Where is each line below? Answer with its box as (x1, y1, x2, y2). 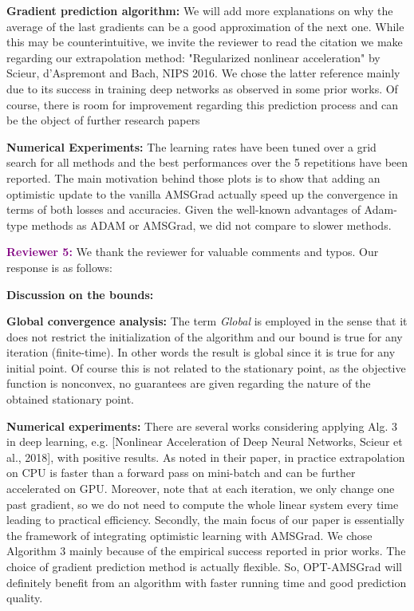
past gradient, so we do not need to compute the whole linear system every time (6, 495, 399, 512)
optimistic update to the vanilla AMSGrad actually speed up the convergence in (6, 185, 398, 202)
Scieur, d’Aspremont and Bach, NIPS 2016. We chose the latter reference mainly (6, 65, 400, 81)
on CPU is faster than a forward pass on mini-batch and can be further (6, 464, 356, 481)
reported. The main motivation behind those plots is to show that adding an (6, 169, 380, 186)
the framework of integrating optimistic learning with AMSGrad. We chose (6, 526, 373, 543)
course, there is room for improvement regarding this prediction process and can (6, 96, 399, 112)
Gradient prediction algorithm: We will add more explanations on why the (6, 2, 393, 18)
